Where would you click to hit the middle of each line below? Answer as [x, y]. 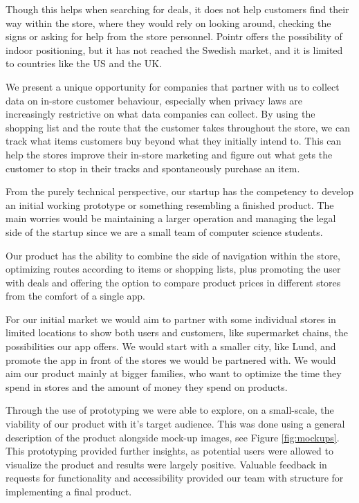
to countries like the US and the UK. [84, 63]
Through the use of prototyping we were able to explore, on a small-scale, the [170, 410]
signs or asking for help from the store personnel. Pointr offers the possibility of [174, 36]
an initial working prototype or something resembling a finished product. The [170, 204]
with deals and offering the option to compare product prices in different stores [173, 282]
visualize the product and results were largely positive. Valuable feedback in [166, 464]
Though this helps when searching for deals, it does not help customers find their [177, 9]
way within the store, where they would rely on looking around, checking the [168, 22]
